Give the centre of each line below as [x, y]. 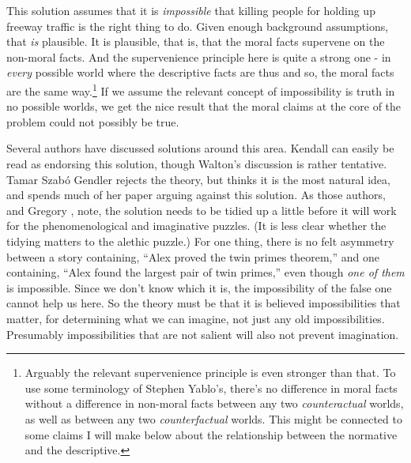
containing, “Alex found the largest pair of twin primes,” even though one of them [205, 272]
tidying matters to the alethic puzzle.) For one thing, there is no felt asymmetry [200, 241]
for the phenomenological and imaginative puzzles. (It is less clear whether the [196, 226]
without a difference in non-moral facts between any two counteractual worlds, [214, 403]
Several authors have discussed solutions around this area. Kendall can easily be [200, 148]
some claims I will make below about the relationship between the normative [211, 434]
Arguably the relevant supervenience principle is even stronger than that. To [210, 373]
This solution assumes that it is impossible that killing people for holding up [191, 10]
